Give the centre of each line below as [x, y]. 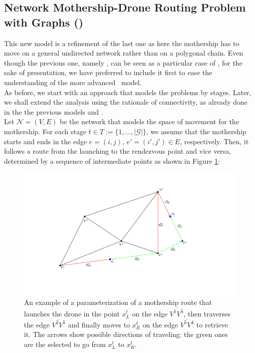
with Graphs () [44, 22]
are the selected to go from [65, 344]
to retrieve [212, 324]
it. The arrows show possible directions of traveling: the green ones [126, 334]
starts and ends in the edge [45, 141]
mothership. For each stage [45, 131]
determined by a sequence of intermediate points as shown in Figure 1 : [112, 160]
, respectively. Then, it [214, 141]
